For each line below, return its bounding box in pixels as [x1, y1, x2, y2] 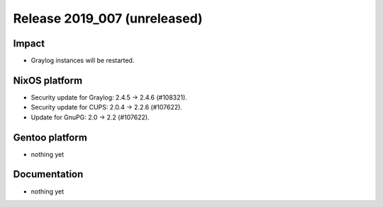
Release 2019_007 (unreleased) [13, 11, 203, 26]
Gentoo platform [13, 131, 88, 143]
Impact [13, 37, 45, 49]
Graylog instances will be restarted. [30, 57, 135, 65]
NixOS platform [13, 74, 83, 86]
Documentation [13, 168, 84, 180]
